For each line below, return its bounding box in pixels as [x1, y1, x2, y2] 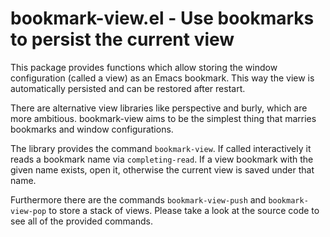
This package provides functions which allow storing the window [10, 61, 278, 73]
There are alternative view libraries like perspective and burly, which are [10, 102, 308, 114]
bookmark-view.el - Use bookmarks [10, 7, 315, 30]
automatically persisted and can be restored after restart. [10, 82, 246, 94]
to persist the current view [10, 28, 235, 51]
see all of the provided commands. [10, 215, 153, 227]
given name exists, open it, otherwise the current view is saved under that [10, 163, 315, 176]
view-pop [10, 206, 47, 216]
